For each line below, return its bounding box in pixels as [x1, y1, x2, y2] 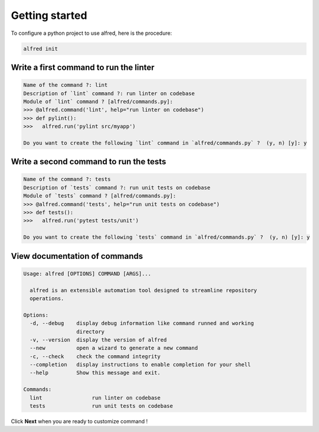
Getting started [11, 9, 87, 22]
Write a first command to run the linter [11, 62, 155, 72]
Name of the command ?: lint [23, 82, 108, 89]
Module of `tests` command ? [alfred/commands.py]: [23, 193, 177, 199]
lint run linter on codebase [30, 394, 161, 401]
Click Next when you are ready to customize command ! [11, 418, 148, 425]
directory [76, 328, 105, 335]
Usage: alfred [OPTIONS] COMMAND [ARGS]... [23, 270, 152, 277]
